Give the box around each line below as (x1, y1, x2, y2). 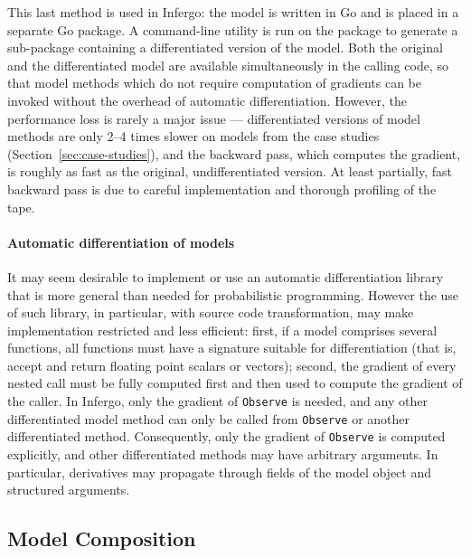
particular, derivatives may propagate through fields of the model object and (7, 462, 431, 481)
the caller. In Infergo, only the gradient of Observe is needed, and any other (7, 392, 428, 411)
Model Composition (7, 524, 196, 552)
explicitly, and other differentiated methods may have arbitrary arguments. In (7, 445, 438, 464)
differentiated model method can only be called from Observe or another (7, 409, 410, 428)
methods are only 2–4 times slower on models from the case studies (7, 127, 380, 146)
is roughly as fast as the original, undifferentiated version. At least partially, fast (7, 162, 452, 181)
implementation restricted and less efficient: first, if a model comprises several (7, 320, 438, 339)
